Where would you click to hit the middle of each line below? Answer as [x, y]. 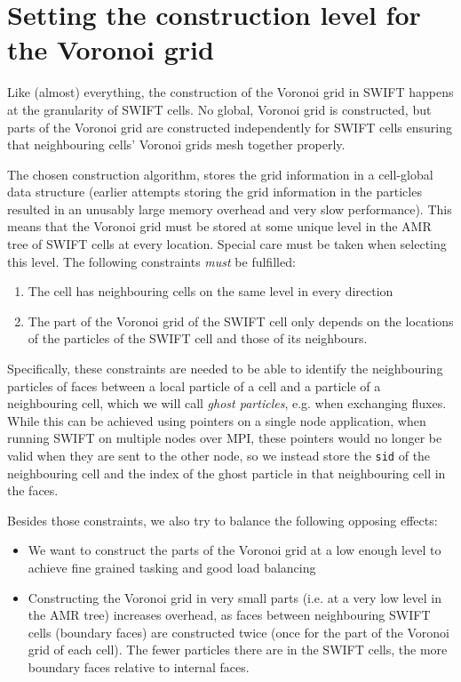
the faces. [33, 490]
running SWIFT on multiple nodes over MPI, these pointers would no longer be [225, 438]
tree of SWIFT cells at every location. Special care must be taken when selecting [227, 244]
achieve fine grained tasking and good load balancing [172, 568]
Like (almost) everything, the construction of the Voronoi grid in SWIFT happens [230, 92]
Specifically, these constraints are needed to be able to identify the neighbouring [225, 369]
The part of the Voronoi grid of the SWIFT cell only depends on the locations [241, 321]
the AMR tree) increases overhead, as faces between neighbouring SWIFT [229, 615]
